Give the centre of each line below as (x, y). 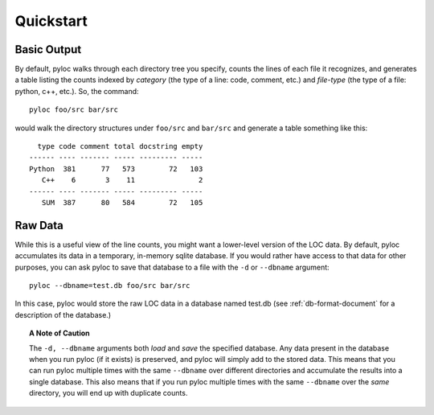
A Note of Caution (59, 333)
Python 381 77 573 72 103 (116, 168)
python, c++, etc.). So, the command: (77, 91)
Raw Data (39, 225)
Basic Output (48, 49)
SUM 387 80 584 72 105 (122, 202)
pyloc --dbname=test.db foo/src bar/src (110, 286)
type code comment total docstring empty (120, 146)
